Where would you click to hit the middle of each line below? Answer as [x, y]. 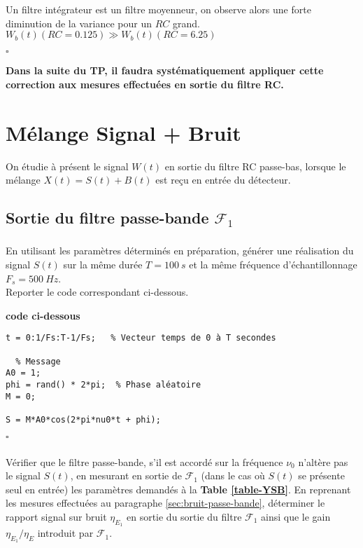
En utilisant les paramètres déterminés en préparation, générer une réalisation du [180, 251]
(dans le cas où [233, 475]
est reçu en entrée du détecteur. [223, 180]
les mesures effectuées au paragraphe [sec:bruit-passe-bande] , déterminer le [165, 503]
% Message [38, 361]
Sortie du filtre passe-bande [107, 218]
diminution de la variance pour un [79, 23]
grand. [186, 23]
